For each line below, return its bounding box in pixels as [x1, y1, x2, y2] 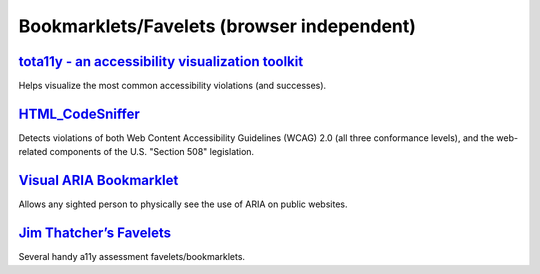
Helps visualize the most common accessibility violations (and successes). [18, 80, 327, 92]
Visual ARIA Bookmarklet [18, 172, 179, 189]
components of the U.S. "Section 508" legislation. [49, 146, 255, 158]
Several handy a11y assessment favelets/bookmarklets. [18, 251, 245, 263]
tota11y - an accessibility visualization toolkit [18, 53, 304, 70]
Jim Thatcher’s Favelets [18, 225, 172, 242]
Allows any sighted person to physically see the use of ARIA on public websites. [18, 198, 348, 210]
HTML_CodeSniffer [18, 105, 140, 122]
